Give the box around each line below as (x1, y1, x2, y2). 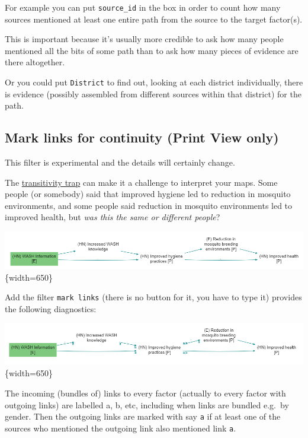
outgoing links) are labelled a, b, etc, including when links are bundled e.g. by (5, 398, 289, 411)
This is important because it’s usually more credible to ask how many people (5, 33, 284, 45)
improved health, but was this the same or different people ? (5, 211, 220, 223)
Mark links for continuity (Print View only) (5, 128, 279, 147)
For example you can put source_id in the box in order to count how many (5, 1, 281, 13)
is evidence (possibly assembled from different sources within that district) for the (5, 87, 301, 100)
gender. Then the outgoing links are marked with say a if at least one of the (5, 410, 281, 423)
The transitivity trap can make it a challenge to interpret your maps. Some (5, 176, 278, 188)
